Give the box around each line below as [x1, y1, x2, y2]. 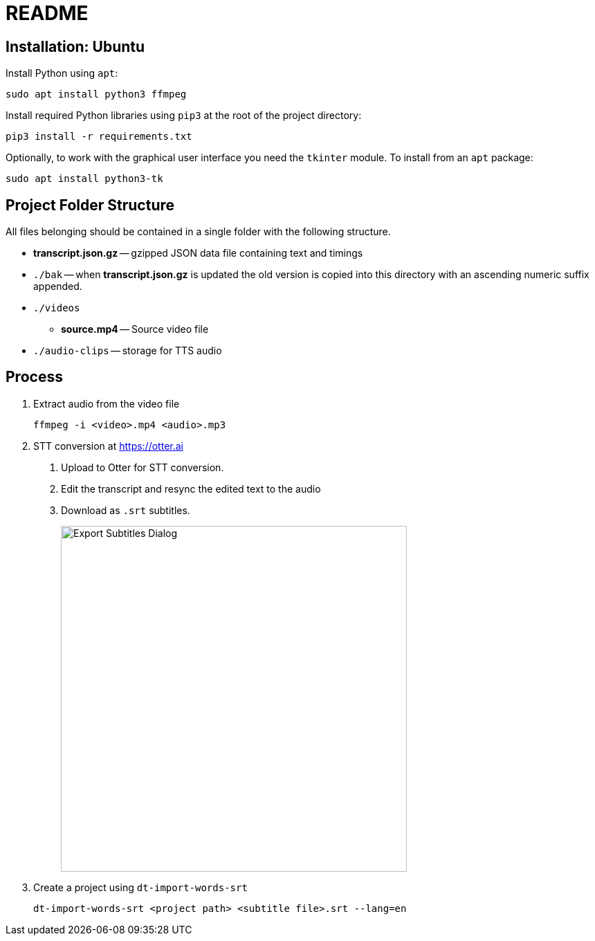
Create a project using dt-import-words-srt [33, 881, 248, 893]
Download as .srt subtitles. [61, 504, 190, 516]
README [6, 1, 89, 25]
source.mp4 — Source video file [61, 323, 209, 336]
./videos [33, 302, 80, 314]
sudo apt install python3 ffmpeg [6, 89, 187, 100]
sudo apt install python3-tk [6, 173, 163, 185]
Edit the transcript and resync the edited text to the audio [61, 482, 321, 495]
